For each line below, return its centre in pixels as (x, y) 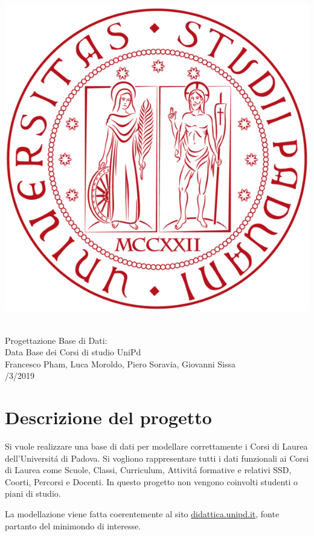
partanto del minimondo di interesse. (73, 525)
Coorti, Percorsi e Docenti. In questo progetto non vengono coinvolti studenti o (151, 481)
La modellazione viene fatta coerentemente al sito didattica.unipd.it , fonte (142, 514)
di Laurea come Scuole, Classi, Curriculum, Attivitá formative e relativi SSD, (148, 470)
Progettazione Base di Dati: (56, 340)
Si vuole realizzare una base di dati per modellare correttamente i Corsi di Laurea (156, 446)
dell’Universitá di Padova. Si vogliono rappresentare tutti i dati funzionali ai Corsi (157, 458)
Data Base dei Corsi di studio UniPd (73, 352)
